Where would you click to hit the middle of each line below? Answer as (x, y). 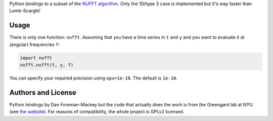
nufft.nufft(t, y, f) (47, 65)
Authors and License (43, 92)
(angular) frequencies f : (35, 44)
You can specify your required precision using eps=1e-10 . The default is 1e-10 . (93, 78)
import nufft (36, 58)
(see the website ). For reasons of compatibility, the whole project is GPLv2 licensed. (97, 112)
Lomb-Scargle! (25, 11)
